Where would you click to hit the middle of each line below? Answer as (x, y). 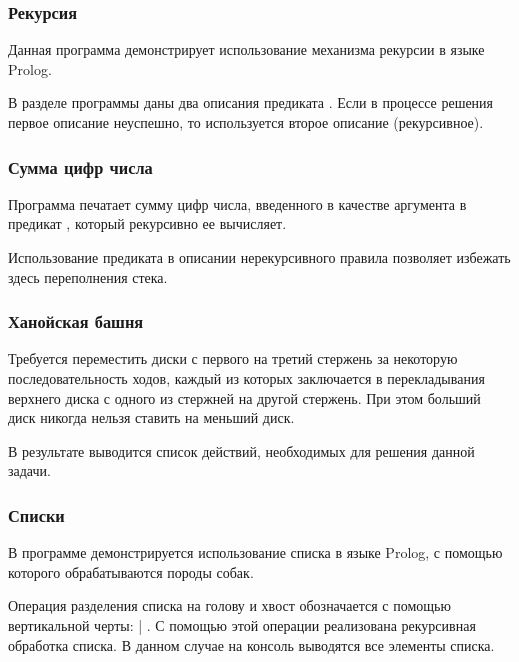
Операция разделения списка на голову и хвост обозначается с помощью (229, 605)
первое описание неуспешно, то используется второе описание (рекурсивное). (246, 122)
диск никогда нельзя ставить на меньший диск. (151, 417)
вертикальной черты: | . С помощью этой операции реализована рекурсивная (242, 624)
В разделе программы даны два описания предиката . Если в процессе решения (251, 102)
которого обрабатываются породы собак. (131, 571)
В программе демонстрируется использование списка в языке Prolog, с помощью (255, 552)
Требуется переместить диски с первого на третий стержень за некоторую (233, 358)
